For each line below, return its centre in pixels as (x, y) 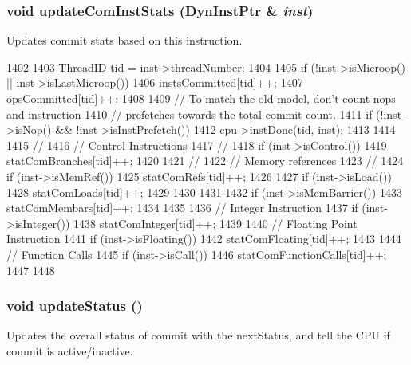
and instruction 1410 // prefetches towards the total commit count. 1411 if (190, 114)
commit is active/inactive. (70, 350)
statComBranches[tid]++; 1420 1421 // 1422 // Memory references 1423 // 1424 (205, 161)
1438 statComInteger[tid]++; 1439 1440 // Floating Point (215, 223)
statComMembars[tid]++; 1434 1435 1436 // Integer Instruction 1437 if (182, 208)
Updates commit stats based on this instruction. (124, 40)
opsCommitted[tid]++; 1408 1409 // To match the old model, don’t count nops (201, 98)
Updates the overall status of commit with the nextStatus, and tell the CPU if (198, 335)
